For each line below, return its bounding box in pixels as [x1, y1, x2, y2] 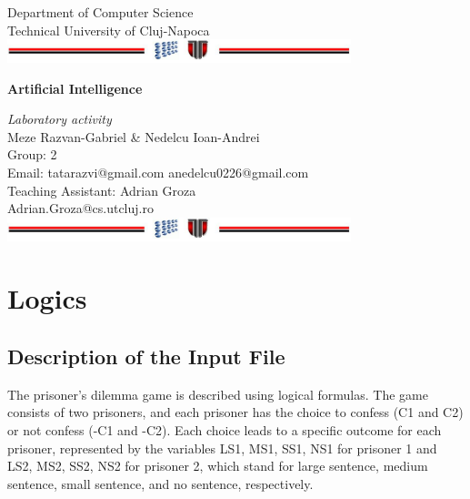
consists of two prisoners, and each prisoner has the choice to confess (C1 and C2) [7, 402, 464, 422]
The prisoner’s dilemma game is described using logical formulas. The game [7, 384, 428, 403]
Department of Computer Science [7, 3, 194, 21]
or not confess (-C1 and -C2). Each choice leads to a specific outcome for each [7, 420, 442, 439]
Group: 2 [7, 145, 57, 164]
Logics [7, 280, 87, 317]
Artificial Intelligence [7, 78, 143, 97]
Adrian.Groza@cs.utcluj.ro [7, 199, 154, 218]
